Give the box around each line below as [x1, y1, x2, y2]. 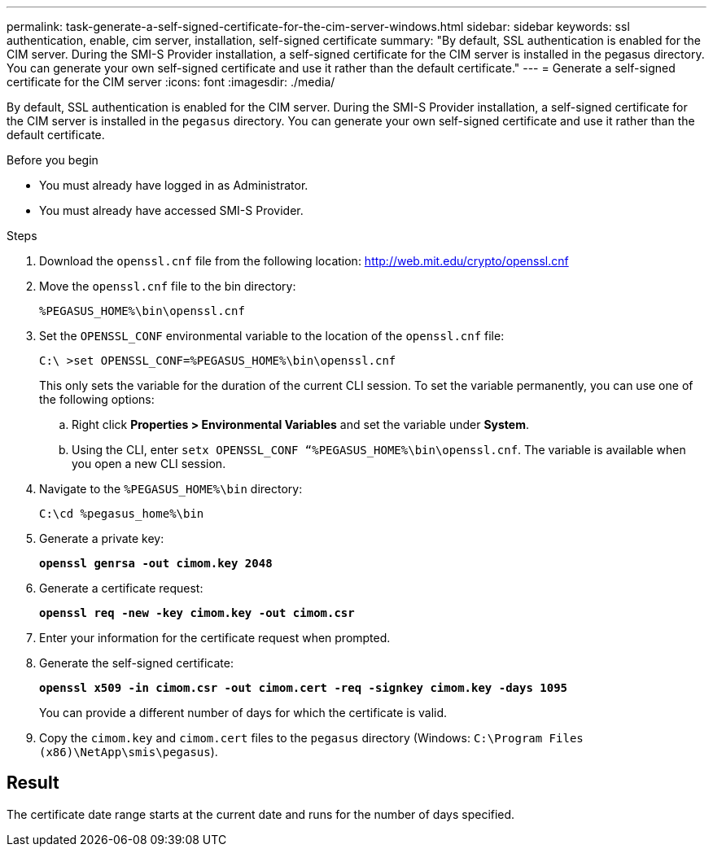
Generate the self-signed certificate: [39, 656, 234, 670]
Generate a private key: [39, 531, 164, 545]
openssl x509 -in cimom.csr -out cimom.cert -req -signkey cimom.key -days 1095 [39, 681, 568, 694]
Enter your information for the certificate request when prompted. [39, 631, 391, 645]
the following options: [39, 392, 155, 406]
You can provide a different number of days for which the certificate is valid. [39, 706, 448, 720]
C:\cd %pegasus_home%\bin [39, 507, 204, 520]
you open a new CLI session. [72, 457, 226, 470]
